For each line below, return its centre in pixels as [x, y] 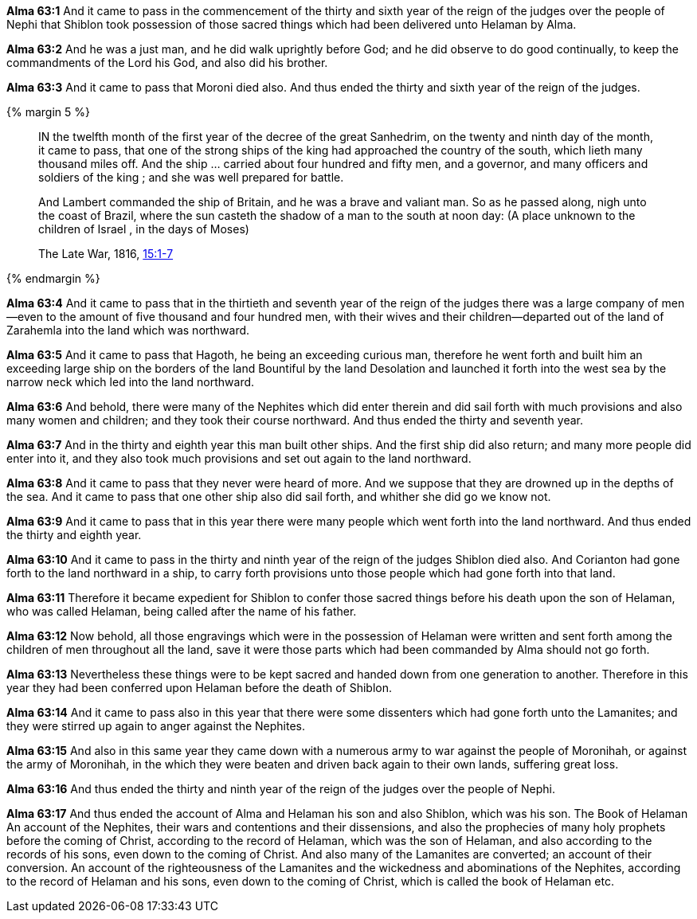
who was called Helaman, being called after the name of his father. [182, 611]
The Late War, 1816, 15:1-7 [106, 254]
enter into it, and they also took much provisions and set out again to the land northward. [239, 458]
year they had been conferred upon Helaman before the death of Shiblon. [200, 688]
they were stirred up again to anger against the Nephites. [156, 726]
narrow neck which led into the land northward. [131, 382]
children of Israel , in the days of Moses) [144, 229]
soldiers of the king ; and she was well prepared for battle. [191, 177]
